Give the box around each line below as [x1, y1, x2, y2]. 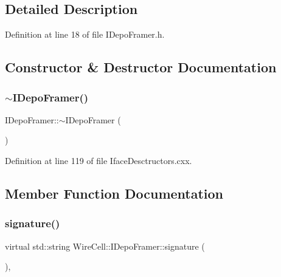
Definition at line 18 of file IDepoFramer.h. [5, 28, 165, 41]
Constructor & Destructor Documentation [5, 58, 277, 77]
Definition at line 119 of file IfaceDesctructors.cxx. [5, 154, 192, 166]
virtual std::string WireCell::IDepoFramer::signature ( [5, 239, 205, 252]
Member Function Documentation [5, 183, 224, 202]
